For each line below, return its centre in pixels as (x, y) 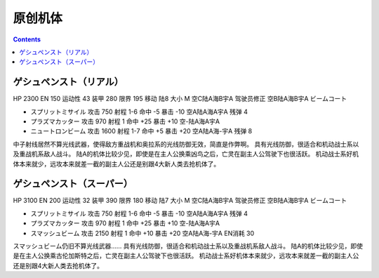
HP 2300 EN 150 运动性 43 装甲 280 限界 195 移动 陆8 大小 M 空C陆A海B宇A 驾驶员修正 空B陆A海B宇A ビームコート (180, 99)
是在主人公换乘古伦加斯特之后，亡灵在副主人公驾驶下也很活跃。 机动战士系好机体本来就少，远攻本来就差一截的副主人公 (186, 256)
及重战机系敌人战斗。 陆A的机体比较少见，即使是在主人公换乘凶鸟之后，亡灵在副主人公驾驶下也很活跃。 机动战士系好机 (186, 154)
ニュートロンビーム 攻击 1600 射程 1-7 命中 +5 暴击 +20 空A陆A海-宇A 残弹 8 (141, 131)
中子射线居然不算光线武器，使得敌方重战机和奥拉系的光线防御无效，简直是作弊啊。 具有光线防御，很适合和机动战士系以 (186, 144)
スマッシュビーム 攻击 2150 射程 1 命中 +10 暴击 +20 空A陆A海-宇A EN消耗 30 (142, 233)
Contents (27, 39)
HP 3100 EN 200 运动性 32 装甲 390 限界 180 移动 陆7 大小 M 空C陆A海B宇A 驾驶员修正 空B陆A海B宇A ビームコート (180, 201)
